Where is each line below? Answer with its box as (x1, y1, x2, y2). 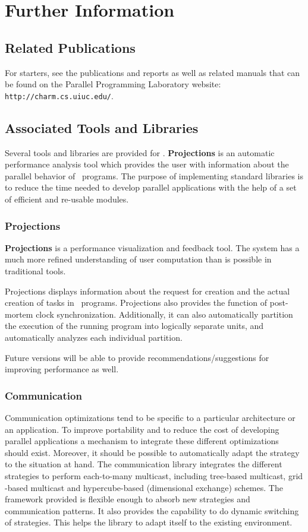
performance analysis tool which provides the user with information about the (5, 158, 289, 170)
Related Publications (5, 38, 136, 56)
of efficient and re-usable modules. (5, 193, 129, 205)
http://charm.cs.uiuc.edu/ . (5, 89, 114, 102)
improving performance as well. (5, 363, 119, 375)
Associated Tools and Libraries (5, 118, 199, 137)
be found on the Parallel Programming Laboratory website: (5, 78, 221, 90)
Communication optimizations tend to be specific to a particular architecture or (5, 411, 296, 423)
